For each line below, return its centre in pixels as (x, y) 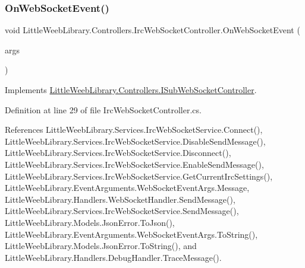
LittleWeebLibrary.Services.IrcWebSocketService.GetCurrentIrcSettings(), (139, 176)
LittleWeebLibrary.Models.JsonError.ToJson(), (90, 222)
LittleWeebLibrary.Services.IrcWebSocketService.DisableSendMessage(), (135, 141)
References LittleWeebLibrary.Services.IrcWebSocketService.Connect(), (134, 130)
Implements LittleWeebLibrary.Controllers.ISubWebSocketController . (131, 90)
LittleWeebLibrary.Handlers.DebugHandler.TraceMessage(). (113, 257)
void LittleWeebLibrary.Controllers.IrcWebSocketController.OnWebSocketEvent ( (152, 30)
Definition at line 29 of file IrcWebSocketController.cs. (103, 109)
